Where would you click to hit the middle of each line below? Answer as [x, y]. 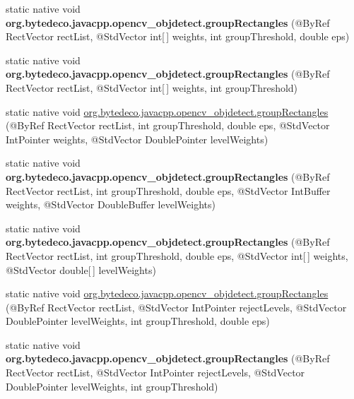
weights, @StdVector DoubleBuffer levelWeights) [111, 204]
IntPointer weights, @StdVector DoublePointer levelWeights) [137, 139]
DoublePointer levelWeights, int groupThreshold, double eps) [138, 321]
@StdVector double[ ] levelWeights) [81, 269]
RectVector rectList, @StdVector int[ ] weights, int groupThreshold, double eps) [178, 36]
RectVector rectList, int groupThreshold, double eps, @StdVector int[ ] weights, [177, 255]
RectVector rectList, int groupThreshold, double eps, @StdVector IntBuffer [168, 190]
